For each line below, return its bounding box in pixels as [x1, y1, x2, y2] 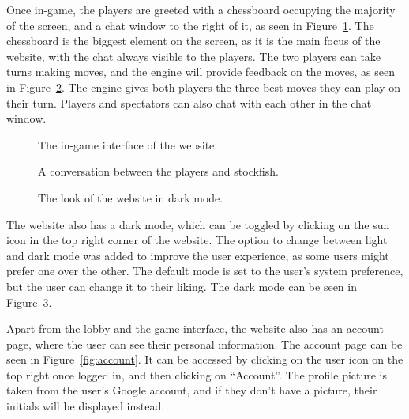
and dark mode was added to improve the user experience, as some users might [6, 247, 389, 263]
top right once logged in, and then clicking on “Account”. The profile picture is [6, 366, 388, 383]
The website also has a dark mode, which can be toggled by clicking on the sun [6, 216, 390, 232]
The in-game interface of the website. [38, 136, 218, 153]
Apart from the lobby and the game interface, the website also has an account [6, 320, 384, 337]
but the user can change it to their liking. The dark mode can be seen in [6, 277, 357, 294]
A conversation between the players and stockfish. [38, 163, 279, 179]
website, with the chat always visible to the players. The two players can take [6, 47, 381, 64]
